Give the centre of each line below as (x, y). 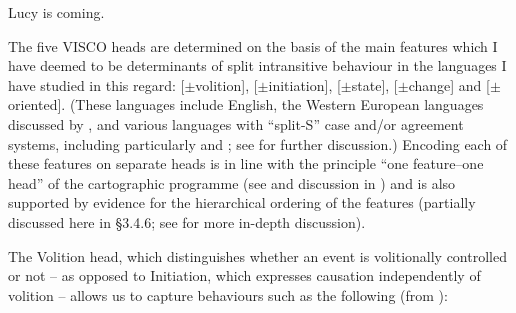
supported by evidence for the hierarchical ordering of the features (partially (242, 202)
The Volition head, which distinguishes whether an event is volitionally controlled (257, 255)
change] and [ (449, 84)
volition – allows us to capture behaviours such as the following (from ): (228, 294)
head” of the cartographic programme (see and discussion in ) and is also (232, 182)
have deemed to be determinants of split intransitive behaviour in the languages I (257, 65)
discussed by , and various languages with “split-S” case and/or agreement (236, 123)
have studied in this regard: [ (96, 84)
